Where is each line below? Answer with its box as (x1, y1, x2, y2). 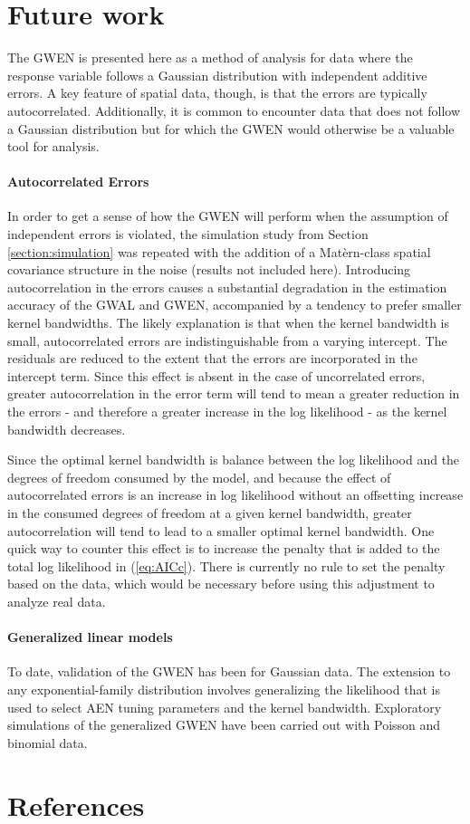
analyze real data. (7, 591, 106, 610)
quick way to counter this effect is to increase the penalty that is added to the (7, 539, 440, 558)
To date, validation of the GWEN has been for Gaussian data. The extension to (7, 662, 451, 681)
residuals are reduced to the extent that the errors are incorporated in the (7, 349, 417, 368)
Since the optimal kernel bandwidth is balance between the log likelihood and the (7, 450, 460, 469)
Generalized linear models (7, 628, 173, 647)
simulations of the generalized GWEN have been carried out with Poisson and (7, 715, 441, 734)
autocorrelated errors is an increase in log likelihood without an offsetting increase (7, 485, 464, 504)
